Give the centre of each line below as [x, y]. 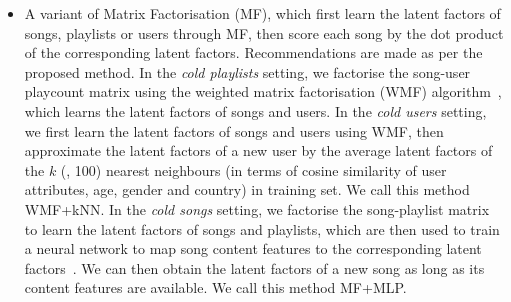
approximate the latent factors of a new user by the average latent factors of [258, 150]
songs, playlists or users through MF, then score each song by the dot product [264, 32]
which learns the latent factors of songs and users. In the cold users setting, [255, 110]
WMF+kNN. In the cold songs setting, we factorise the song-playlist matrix [257, 208]
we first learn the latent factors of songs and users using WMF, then [234, 130]
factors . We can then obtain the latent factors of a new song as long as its [254, 267]
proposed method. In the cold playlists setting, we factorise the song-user [247, 71]
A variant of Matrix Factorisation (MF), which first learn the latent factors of [262, 13]
